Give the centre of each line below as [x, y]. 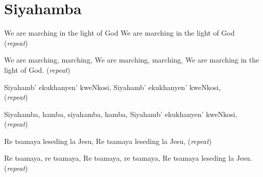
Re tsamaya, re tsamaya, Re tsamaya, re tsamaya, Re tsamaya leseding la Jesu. [128, 158]
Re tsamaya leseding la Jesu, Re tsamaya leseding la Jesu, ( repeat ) [108, 141]
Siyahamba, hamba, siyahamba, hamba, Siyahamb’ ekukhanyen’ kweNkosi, [121, 114]
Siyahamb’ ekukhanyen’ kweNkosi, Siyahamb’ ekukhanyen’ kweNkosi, [113, 87]
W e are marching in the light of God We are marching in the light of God [119, 33]
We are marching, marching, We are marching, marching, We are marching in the [132, 60]
